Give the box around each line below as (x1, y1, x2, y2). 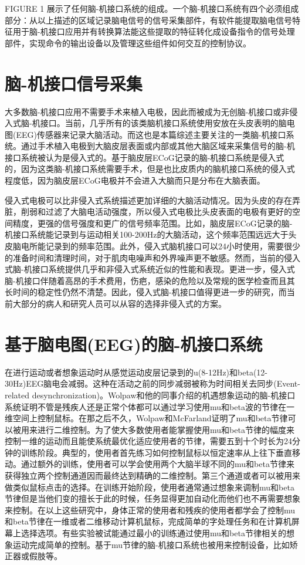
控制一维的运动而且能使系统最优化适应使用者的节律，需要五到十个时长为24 (5, 435, 292, 447)
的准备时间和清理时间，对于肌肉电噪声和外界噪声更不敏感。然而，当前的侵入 (5, 251, 300, 263)
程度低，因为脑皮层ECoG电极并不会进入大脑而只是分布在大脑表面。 (5, 174, 265, 187)
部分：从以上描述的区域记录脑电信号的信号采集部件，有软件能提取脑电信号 (5, 13, 292, 26)
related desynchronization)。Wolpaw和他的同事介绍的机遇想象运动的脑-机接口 (5, 388, 296, 401)
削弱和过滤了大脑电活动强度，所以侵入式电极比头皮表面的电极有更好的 (21, 205, 292, 218)
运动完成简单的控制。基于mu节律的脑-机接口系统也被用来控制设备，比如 (12, 538, 290, 550)
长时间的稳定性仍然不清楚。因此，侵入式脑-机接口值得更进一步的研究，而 (5, 286, 287, 298)
